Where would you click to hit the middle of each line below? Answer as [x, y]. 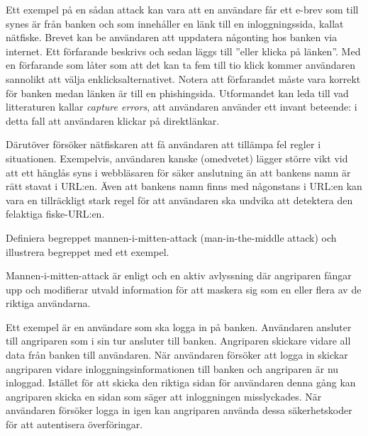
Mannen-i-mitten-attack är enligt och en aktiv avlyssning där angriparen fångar [179, 275]
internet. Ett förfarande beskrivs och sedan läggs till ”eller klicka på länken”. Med [183, 51]
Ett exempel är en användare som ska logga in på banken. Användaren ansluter [179, 326]
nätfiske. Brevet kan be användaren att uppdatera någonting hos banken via [172, 37]
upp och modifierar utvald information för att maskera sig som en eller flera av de [184, 289]
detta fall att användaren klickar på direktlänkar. [113, 120]
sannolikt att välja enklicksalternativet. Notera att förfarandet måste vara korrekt [183, 78]
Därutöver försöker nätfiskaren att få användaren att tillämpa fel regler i [163, 144]
